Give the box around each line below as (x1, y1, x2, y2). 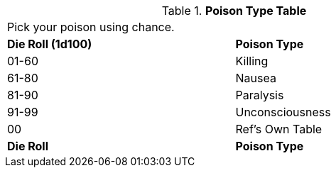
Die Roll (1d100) (7, 37, 92, 51)
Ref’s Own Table (235, 122, 323, 136)
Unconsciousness (235, 105, 331, 119)
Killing (235, 54, 269, 68)
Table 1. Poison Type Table (161, 4, 307, 18)
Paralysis (235, 88, 284, 102)
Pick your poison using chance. (7, 20, 175, 34)
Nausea (235, 71, 276, 85)
